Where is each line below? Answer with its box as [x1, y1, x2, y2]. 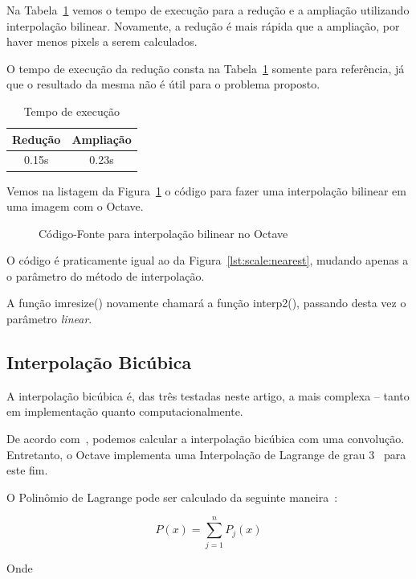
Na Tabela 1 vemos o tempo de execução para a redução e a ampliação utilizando [6, 2, 410, 18]
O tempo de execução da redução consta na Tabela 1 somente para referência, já [6, 60, 405, 76]
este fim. [6, 462, 48, 478]
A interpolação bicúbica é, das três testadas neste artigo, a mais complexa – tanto [6, 387, 410, 404]
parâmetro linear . [6, 310, 92, 327]
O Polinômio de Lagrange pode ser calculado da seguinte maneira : [6, 488, 338, 505]
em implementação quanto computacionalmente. [6, 403, 243, 420]
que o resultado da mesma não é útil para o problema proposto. [6, 76, 320, 92]
